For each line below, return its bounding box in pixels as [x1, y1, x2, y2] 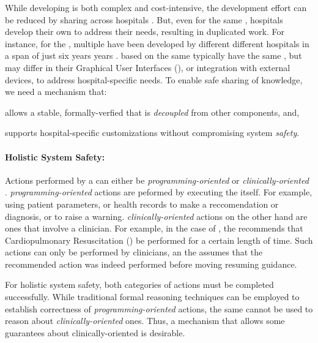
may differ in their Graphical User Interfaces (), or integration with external [5, 61, 290, 73]
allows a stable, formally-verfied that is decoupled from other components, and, [5, 105, 300, 118]
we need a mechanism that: [5, 85, 107, 98]
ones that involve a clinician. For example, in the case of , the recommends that [5, 222, 303, 235]
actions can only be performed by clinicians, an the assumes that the [5, 246, 263, 258]
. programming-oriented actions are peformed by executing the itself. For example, [5, 186, 312, 198]
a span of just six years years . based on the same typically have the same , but [5, 49, 302, 62]
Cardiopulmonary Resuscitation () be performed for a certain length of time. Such [5, 233, 313, 246]
